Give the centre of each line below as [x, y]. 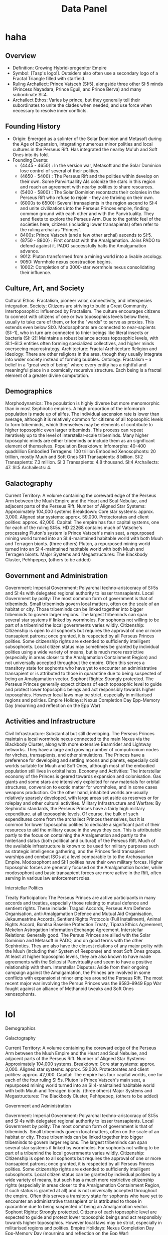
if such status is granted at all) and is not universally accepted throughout [81, 1190]
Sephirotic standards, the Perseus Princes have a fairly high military [75, 808]
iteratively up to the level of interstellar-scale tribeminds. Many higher [77, 435]
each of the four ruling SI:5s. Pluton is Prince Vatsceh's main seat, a [75, 1080]
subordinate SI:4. [30, 94]
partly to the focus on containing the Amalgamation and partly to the [76, 835]
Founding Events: [30, 160]
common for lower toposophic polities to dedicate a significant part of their [82, 824]
